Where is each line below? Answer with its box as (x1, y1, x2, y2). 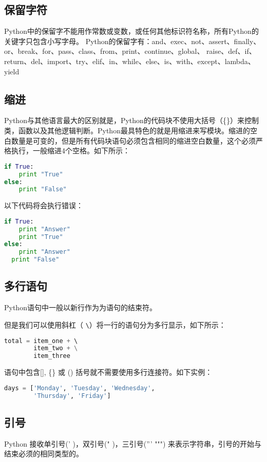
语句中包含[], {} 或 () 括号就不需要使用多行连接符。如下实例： (4, 367, 213, 377)
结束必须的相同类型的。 (4, 448, 83, 459)
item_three (33, 352, 70, 360)
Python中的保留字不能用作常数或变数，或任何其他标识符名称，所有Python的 (4, 26, 259, 36)
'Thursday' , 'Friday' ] (33, 392, 111, 399)
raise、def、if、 (206, 46, 256, 56)
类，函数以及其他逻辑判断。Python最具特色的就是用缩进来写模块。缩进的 (4, 125, 250, 135)
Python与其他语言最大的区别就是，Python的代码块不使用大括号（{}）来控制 (4, 115, 259, 126)
